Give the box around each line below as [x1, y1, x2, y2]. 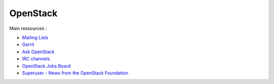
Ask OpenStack [22, 49, 55, 55]
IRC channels [22, 56, 50, 62]
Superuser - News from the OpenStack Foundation [22, 70, 129, 76]
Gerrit [22, 41, 35, 48]
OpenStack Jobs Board [22, 63, 71, 69]
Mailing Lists [22, 34, 49, 40]
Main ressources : [9, 25, 47, 31]
